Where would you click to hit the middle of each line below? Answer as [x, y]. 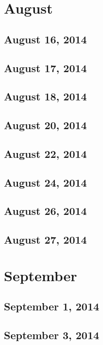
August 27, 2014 [45, 240]
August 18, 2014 [45, 96]
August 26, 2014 [45, 211]
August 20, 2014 [45, 125]
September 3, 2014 [52, 335]
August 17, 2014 [45, 67]
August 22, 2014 [45, 153]
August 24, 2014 [45, 182]
